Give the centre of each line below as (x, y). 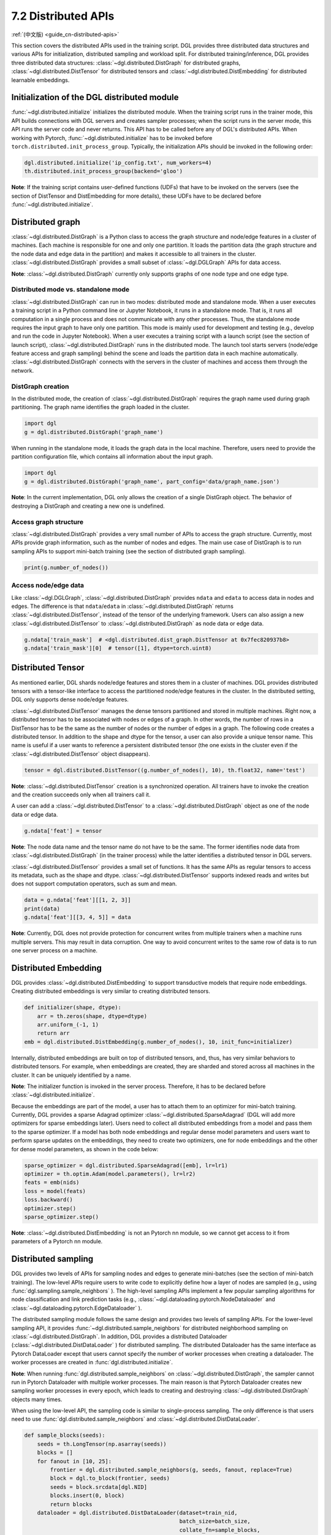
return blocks (71, 1504)
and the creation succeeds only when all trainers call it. (81, 795)
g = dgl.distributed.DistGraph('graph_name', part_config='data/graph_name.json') (152, 481)
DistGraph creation (40, 386)
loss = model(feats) (55, 1191)
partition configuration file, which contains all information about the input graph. (112, 457)
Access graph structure (48, 522)
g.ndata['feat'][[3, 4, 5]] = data (78, 917)
